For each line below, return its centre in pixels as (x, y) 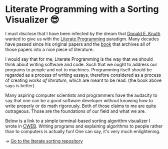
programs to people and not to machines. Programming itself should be (79, 70)
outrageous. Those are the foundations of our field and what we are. (75, 111)
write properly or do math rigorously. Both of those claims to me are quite (81, 106)
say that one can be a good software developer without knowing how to (79, 100)
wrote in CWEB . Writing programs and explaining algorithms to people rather (84, 126)
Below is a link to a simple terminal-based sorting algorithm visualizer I (78, 121)
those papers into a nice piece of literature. (49, 49)
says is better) (20, 85)
